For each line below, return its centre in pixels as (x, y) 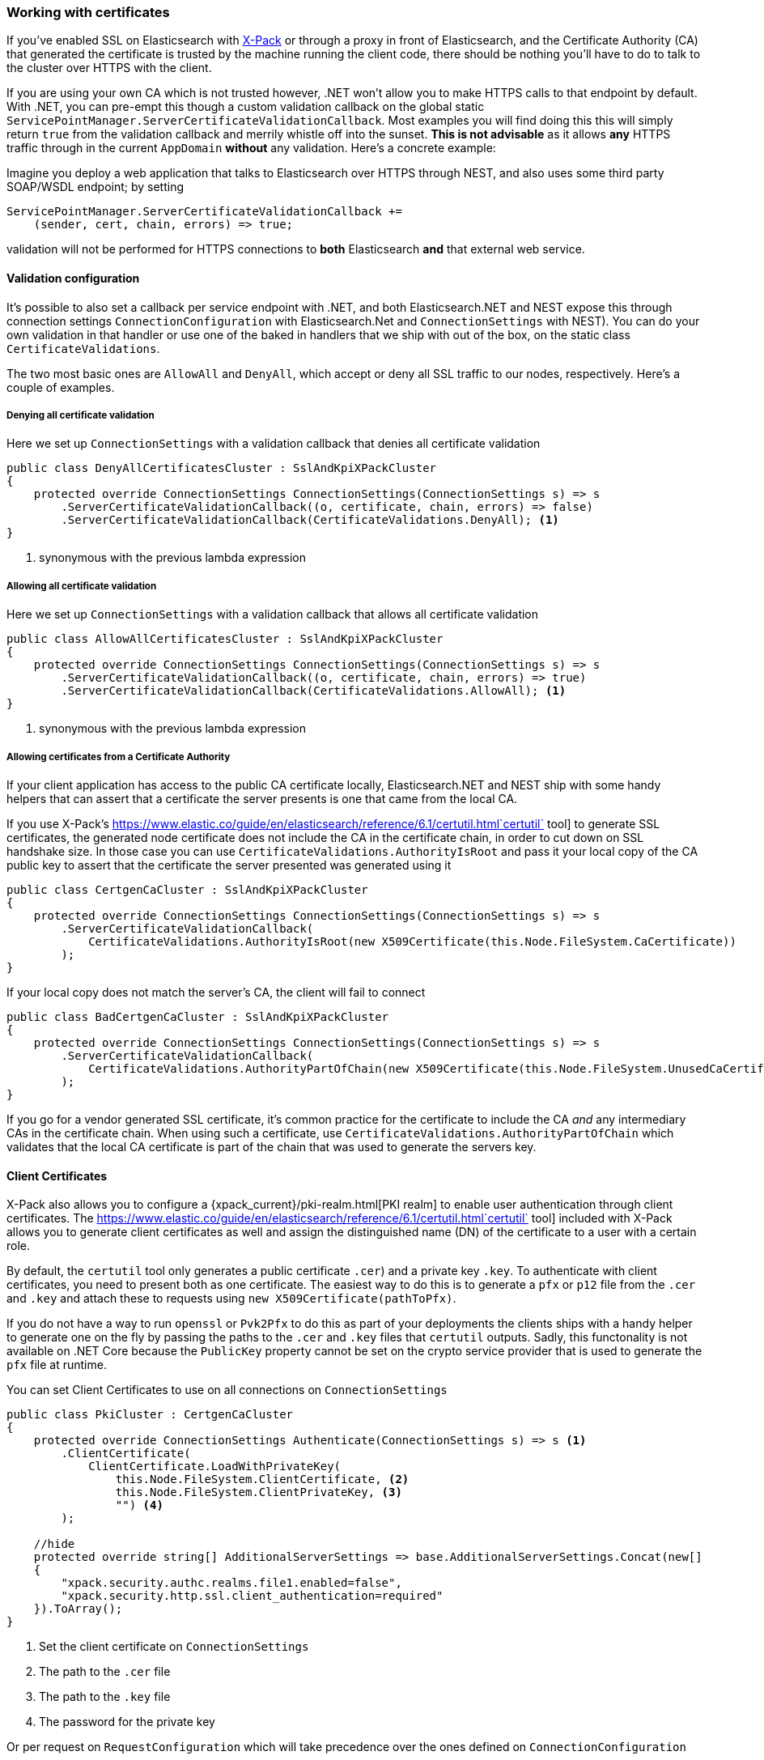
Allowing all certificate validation (82, 586)
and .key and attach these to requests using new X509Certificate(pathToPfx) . (231, 1299)
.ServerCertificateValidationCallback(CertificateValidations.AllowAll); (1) (314, 691)
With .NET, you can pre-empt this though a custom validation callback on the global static (246, 107)
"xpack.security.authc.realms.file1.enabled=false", (231, 1583)
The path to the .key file (105, 1697)
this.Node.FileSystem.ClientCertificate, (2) (262, 1479)
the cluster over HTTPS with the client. (109, 68)
